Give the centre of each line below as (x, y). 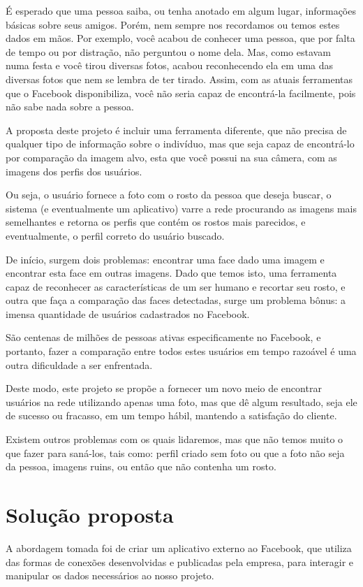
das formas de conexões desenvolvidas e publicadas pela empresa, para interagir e (180, 561)
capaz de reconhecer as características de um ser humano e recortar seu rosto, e (176, 286)
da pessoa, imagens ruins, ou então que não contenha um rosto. (141, 466)
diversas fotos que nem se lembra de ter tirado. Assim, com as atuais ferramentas (179, 79)
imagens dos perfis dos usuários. (74, 171)
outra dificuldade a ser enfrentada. (79, 364)
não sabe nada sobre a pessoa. (70, 107)
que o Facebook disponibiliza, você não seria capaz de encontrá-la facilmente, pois (181, 93)
